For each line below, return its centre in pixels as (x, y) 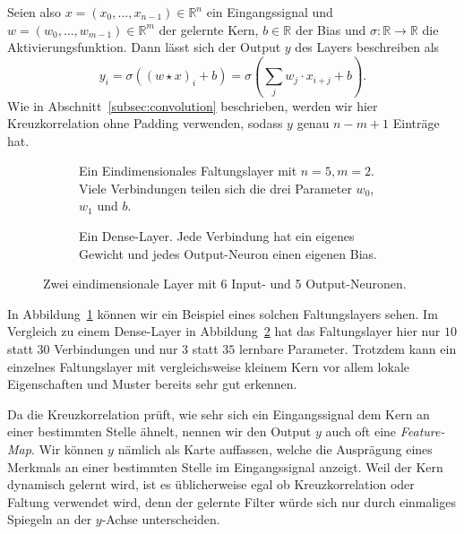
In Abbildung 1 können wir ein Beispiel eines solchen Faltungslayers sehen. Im (223, 313)
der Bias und (331, 29)
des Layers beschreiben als (367, 47)
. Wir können (67, 449)
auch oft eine (361, 431)
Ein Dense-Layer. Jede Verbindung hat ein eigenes (217, 236)
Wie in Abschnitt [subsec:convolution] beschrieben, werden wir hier (193, 105)
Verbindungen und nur (116, 349)
